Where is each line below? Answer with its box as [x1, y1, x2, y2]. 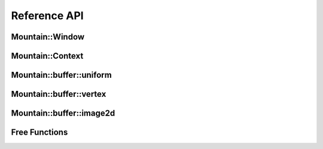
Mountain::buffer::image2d [11, 108, 115, 118]
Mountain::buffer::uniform [11, 70, 112, 80]
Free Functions [11, 127, 68, 138]
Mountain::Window [11, 32, 85, 42]
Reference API [11, 9, 84, 22]
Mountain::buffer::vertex [11, 89, 106, 99]
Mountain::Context [11, 51, 84, 61]
